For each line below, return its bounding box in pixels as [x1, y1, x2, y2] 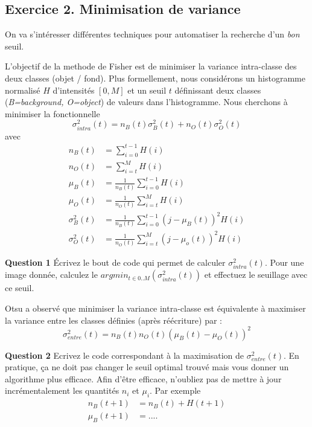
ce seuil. [5, 281, 34, 294]
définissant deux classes [174, 83, 261, 96]
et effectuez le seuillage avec [204, 268, 308, 281]
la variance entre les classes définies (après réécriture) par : [5, 313, 223, 326]
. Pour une [264, 256, 304, 269]
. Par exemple [150, 384, 201, 397]
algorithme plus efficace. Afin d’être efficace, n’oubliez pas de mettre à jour [5, 372, 282, 385]
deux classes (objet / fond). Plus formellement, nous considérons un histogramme [5, 71, 305, 84]
